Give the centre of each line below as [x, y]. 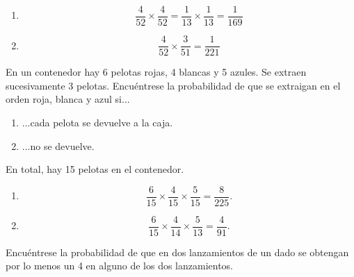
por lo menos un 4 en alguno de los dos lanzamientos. [119, 266]
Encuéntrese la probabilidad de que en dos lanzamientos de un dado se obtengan [177, 252]
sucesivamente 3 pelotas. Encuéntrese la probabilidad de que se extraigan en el [173, 85]
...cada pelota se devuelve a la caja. [97, 122]
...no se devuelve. [58, 145]
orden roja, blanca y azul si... [68, 99]
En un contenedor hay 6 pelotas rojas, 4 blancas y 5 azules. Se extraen [156, 72]
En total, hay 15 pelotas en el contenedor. [95, 169]
